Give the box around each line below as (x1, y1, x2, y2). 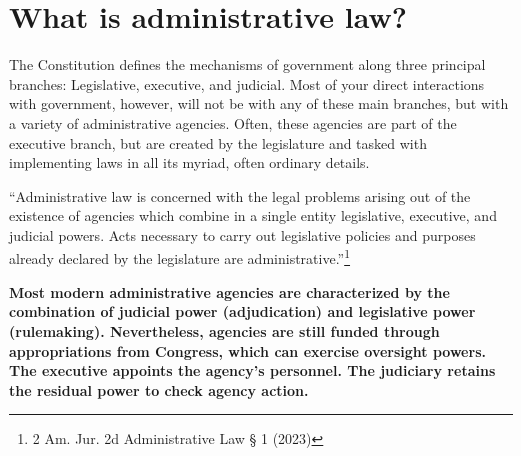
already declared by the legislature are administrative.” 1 (9, 245, 351, 269)
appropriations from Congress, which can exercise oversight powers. (9, 340, 486, 361)
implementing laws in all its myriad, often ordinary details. (9, 152, 370, 173)
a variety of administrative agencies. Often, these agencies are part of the (9, 112, 457, 133)
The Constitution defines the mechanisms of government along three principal (9, 54, 486, 75)
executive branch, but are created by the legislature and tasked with (9, 132, 427, 153)
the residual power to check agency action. (9, 379, 309, 400)
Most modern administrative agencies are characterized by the (9, 281, 450, 302)
